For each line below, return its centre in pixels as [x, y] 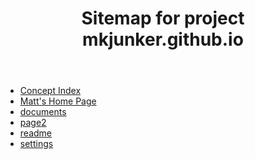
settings [36, 144]
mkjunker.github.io [163, 39]
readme [35, 133]
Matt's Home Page [58, 101]
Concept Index [50, 91]
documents [43, 112]
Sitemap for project [163, 18]
